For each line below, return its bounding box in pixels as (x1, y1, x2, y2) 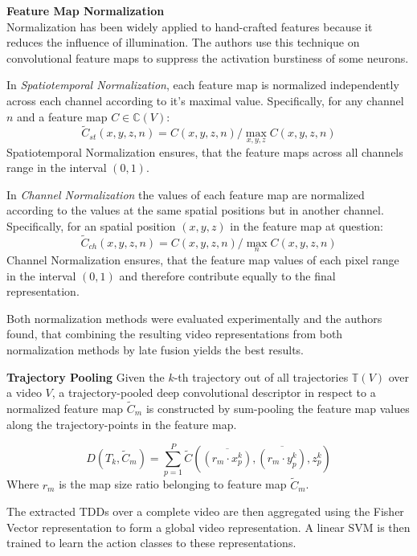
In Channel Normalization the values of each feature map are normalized (6, 186, 365, 202)
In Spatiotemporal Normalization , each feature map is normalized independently (6, 76, 399, 93)
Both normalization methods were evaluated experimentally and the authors (6, 309, 382, 326)
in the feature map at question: (230, 217, 383, 234)
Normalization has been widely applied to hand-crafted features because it (6, 18, 373, 35)
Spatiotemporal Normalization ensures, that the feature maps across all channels (6, 143, 403, 160)
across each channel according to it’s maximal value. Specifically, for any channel (6, 92, 404, 108)
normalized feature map (6, 399, 124, 416)
